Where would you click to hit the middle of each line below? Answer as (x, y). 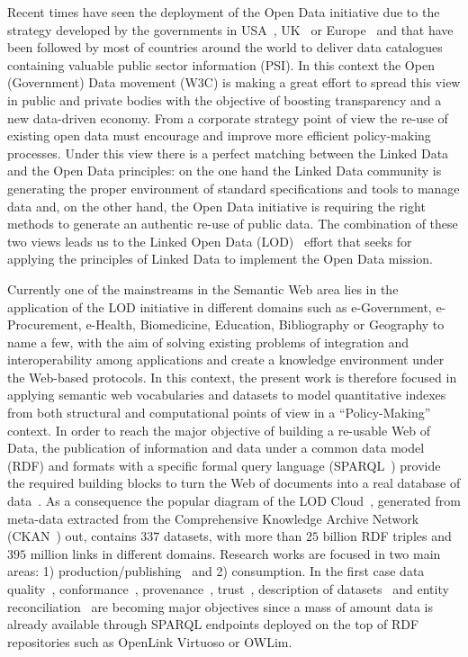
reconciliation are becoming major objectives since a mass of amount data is (220, 606)
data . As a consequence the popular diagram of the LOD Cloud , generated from (234, 501)
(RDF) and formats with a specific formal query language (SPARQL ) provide (224, 465)
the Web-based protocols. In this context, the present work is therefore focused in (232, 377)
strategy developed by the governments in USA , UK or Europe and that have (230, 29)
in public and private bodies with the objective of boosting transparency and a (225, 99)
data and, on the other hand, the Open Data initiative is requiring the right (216, 206)
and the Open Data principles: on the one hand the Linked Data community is (225, 171)
